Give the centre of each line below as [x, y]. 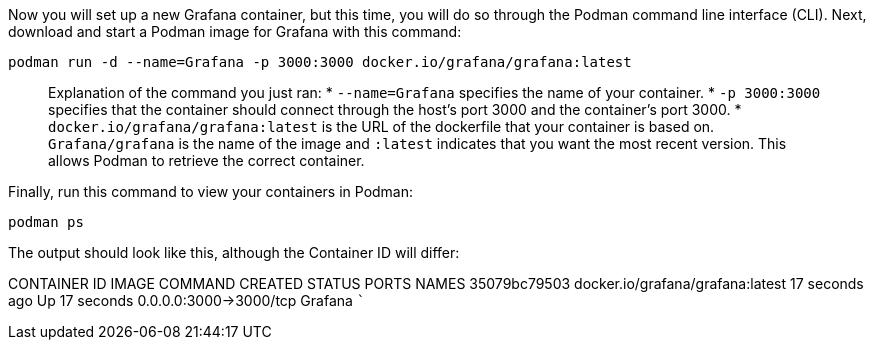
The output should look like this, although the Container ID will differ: [234, 252]
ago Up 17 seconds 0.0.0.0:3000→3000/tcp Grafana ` [187, 300]
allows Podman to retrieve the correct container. [206, 160]
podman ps [46, 222]
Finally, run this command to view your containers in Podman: [211, 191]
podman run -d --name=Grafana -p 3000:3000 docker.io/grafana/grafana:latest [320, 62]
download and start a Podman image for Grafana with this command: [235, 31]
